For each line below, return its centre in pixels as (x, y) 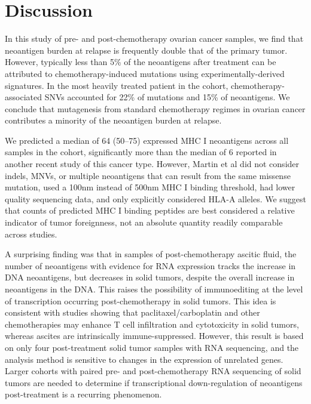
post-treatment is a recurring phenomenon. (83, 394)
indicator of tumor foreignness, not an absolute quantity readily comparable (144, 222)
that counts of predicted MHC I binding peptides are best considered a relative (150, 210)
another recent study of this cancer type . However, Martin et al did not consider (152, 164)
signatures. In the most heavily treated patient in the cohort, (117, 85)
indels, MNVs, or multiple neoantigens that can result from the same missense (148, 175)
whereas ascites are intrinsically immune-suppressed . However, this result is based (154, 336)
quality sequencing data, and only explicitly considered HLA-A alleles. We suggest (155, 198)
